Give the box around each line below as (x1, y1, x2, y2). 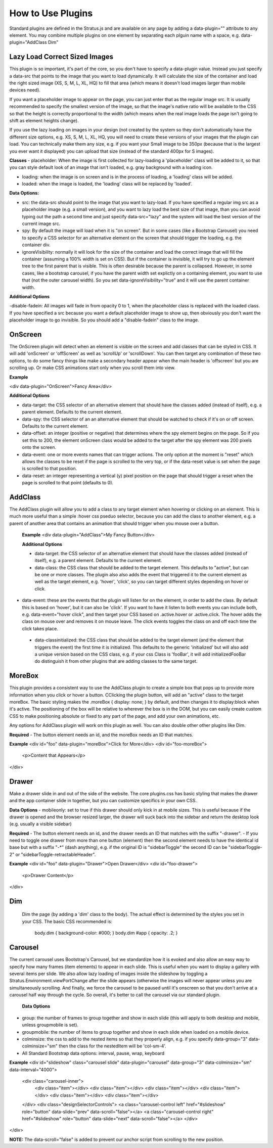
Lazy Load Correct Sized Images (9, 53, 114, 61)
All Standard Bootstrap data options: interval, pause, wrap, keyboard (22, 1050, 165, 1056)
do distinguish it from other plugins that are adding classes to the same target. (34, 658, 198, 664)
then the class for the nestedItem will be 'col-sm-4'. (59, 1043, 167, 1049)
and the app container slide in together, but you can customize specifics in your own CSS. (9, 798, 197, 804)
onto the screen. (22, 444, 57, 450)
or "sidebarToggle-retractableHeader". (15, 851, 96, 857)
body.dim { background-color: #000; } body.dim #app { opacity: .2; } (34, 930, 178, 936)
